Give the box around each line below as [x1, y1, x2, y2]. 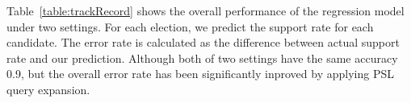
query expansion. [6, 80, 90, 97]
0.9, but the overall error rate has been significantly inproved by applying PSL [6, 65, 394, 82]
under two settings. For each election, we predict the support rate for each [6, 18, 374, 35]
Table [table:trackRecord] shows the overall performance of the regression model [6, 2, 405, 19]
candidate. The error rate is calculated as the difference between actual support [6, 34, 400, 51]
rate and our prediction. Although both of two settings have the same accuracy [6, 49, 398, 66]
